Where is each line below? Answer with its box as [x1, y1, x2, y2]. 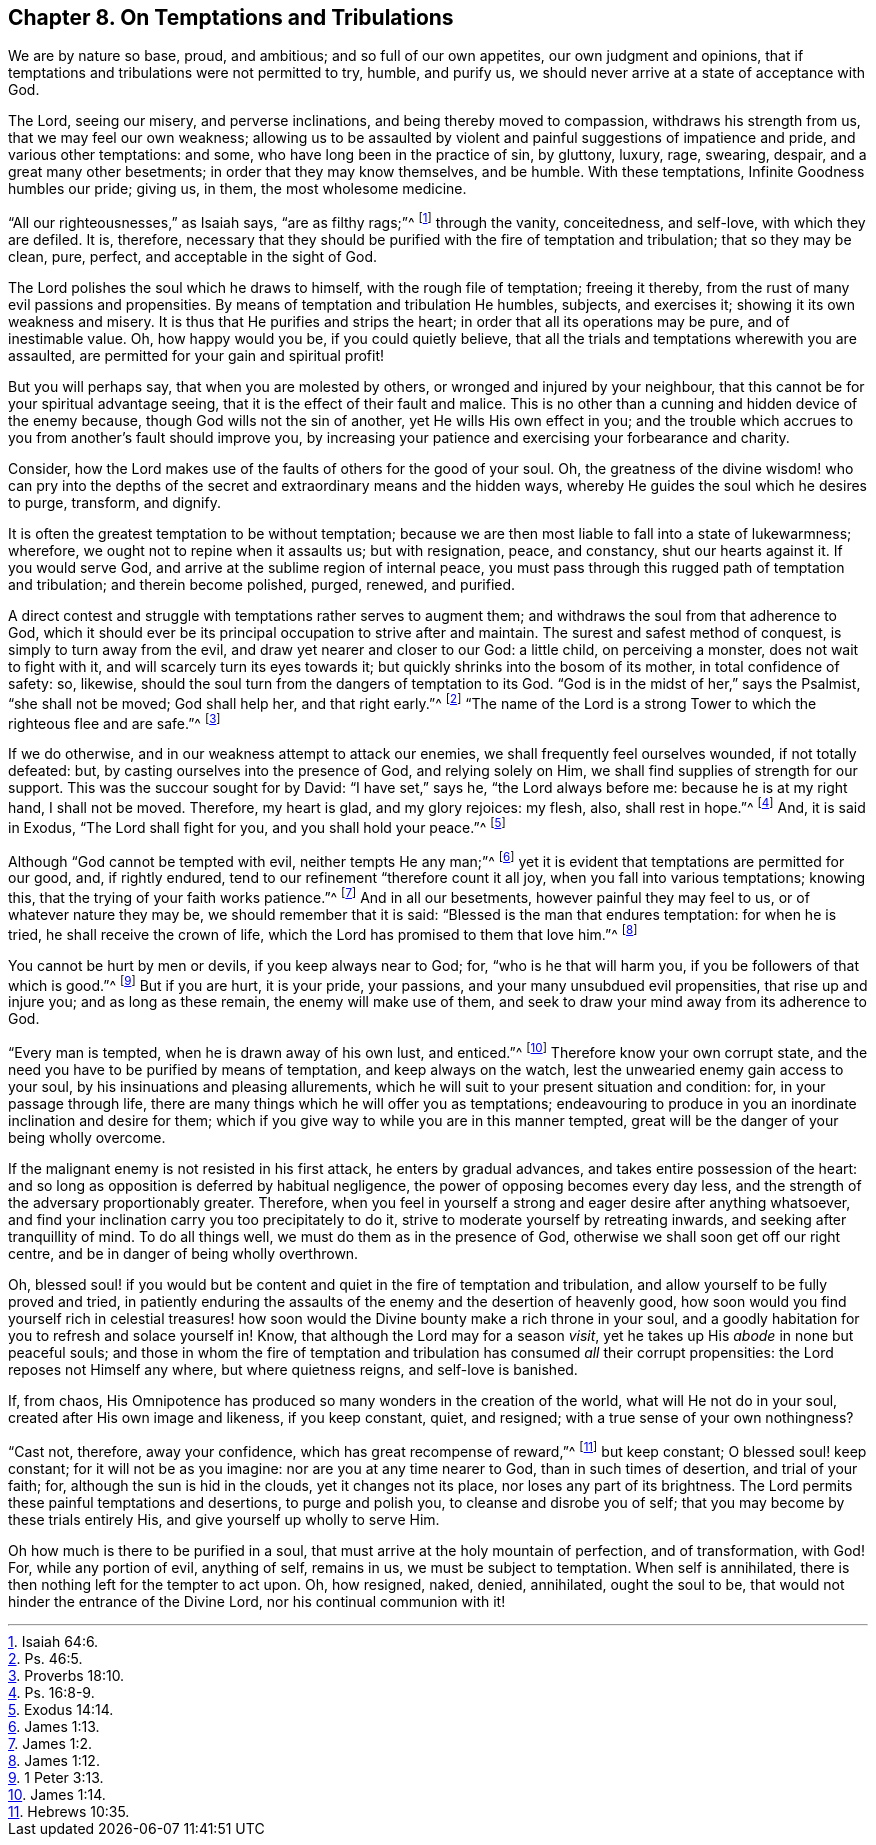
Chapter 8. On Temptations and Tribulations [8, 5, 454, 30]
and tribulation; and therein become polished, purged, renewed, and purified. [8, 576, 516, 594]
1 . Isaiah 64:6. [8, 1632, 99, 1650]
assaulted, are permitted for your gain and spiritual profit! [8, 347, 385, 365]
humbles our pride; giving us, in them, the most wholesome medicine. [8, 180, 467, 198]
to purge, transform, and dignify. [8, 494, 221, 512]
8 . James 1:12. [8, 1751, 100, 1769]
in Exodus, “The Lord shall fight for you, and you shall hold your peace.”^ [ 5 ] [8, 816, 506, 836]
